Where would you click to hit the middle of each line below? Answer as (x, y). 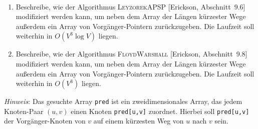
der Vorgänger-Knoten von (45, 121)
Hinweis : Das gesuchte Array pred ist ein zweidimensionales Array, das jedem (123, 101)
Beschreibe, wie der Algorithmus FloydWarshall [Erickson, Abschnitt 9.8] (132, 54)
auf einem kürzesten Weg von (139, 121)
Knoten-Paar (24, 111)
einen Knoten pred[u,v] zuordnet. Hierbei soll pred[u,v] (160, 111)
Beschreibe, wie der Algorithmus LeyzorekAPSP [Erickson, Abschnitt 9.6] (131, 6)
